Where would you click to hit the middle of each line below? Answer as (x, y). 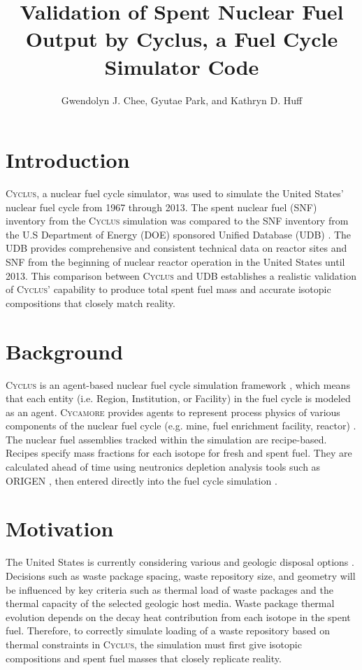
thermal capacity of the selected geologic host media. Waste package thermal (170, 603)
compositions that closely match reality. (90, 302)
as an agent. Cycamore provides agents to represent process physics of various (173, 412)
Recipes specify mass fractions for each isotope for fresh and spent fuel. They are (179, 453)
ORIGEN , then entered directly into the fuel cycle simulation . (142, 480)
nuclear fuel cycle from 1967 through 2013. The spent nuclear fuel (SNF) (161, 207)
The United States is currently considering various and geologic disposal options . (180, 562)
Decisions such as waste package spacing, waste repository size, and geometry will (181, 575)
